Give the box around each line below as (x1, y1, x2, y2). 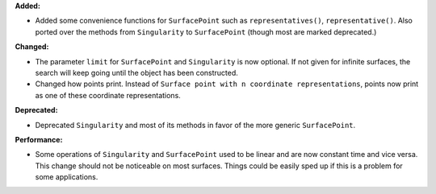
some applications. (35, 172, 99, 182)
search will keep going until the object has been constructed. (35, 68, 238, 77)
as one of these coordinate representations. (35, 90, 181, 100)
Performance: (15, 134, 63, 144)
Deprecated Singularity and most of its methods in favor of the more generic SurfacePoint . (35, 120, 356, 130)
